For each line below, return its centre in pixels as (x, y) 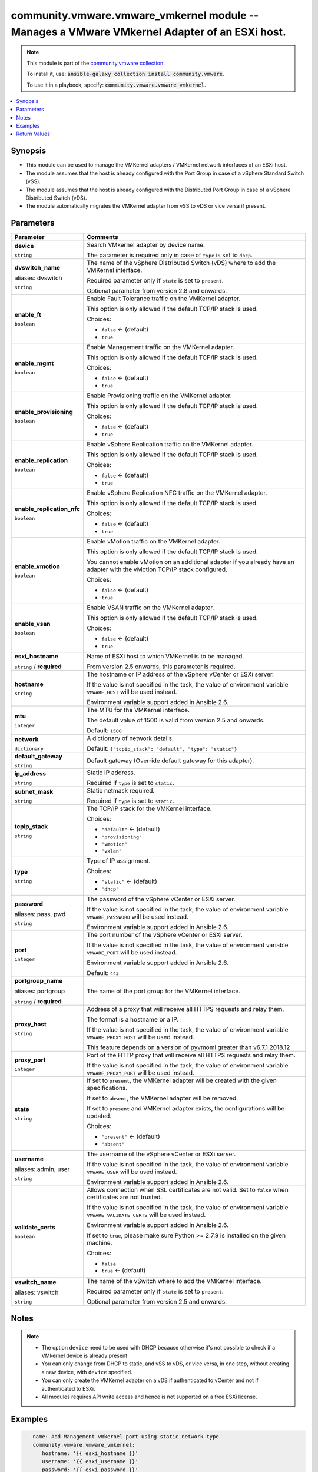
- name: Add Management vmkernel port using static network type (121, 1436)
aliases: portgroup (39, 991)
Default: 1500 (104, 731)
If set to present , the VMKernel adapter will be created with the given (181, 1080)
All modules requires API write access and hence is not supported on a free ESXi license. (149, 1397)
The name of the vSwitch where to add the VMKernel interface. (174, 1281)
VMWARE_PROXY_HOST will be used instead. (140, 1037)
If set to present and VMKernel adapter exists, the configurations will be (185, 1109)
